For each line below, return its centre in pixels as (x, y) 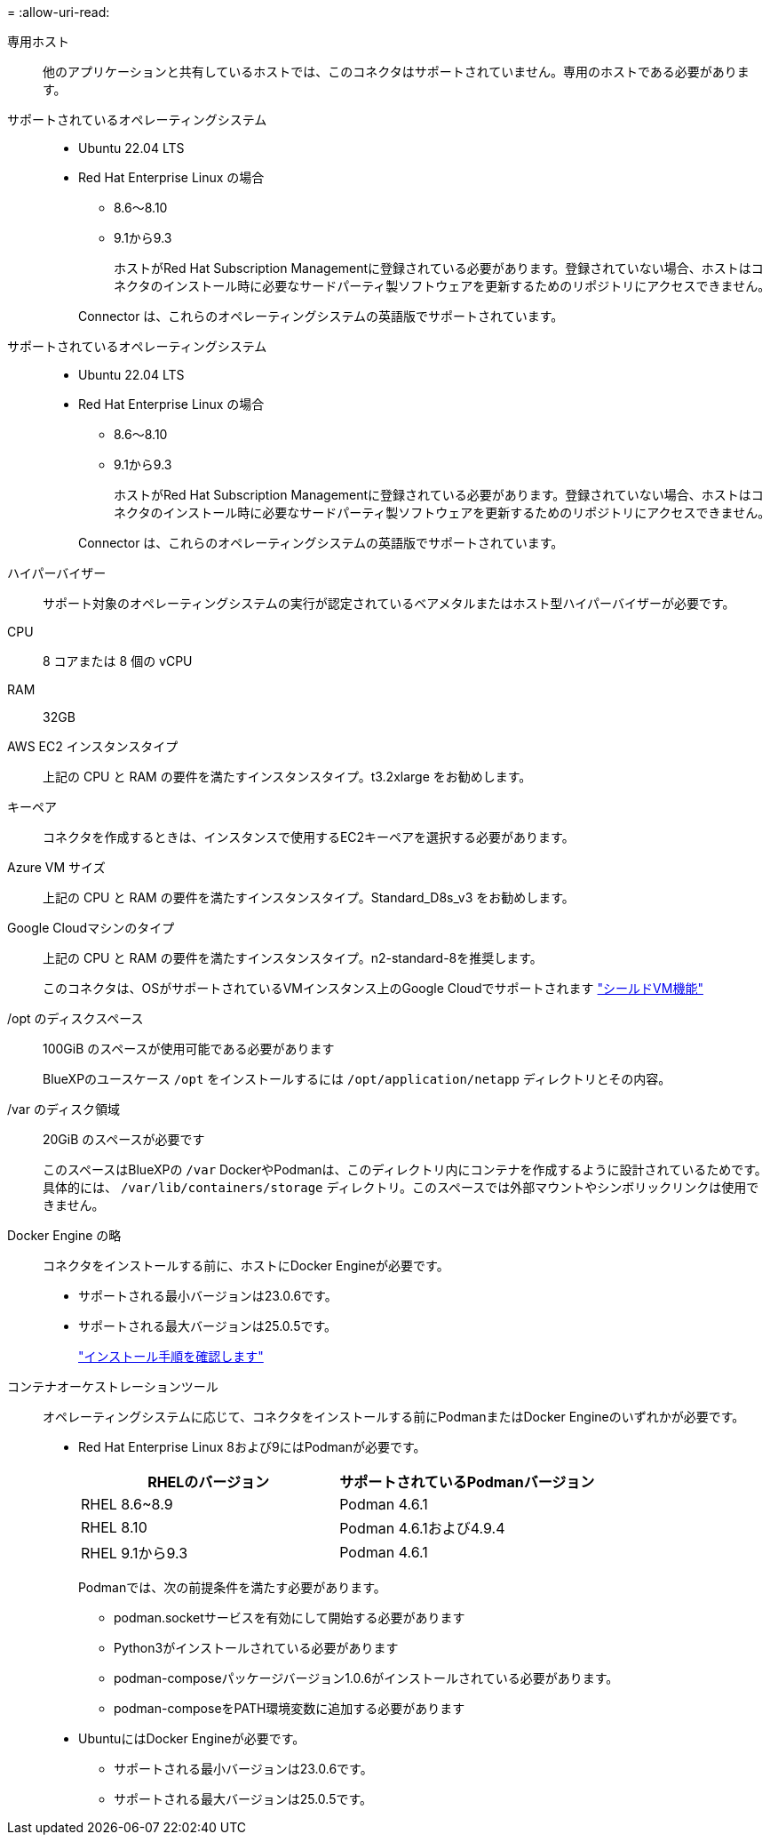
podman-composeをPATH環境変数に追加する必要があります (290, 1708)
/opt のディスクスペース (75, 1018)
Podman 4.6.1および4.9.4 (422, 1528)
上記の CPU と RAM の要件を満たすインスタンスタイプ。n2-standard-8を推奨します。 (293, 958)
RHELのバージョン (209, 1482)
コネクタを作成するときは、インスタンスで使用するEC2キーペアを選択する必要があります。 (309, 837)
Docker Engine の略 (64, 1235)
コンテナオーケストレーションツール (113, 1386)
